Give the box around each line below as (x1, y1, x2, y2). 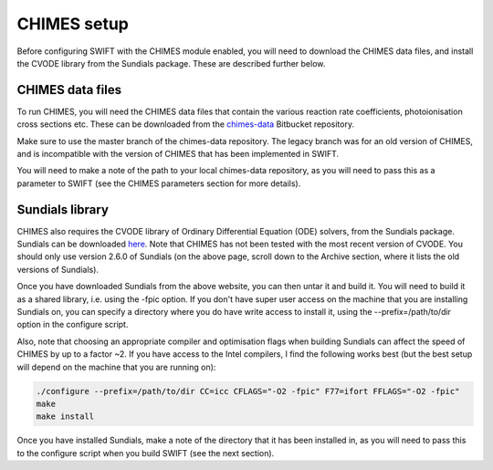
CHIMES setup (16, 14, 130, 34)
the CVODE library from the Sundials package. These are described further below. (16, 57, 326, 68)
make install (36, 412, 95, 422)
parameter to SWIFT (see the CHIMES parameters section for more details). (16, 178, 301, 189)
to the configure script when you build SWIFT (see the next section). (16, 447, 275, 458)
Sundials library (16, 202, 110, 217)
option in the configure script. (16, 319, 129, 330)
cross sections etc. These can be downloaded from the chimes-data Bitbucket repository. (16, 119, 355, 130)
